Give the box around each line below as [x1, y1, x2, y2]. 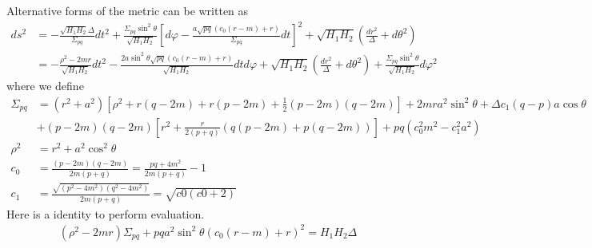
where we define [6, 77, 84, 94]
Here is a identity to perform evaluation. [6, 205, 205, 222]
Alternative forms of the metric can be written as [6, 2, 249, 18]
